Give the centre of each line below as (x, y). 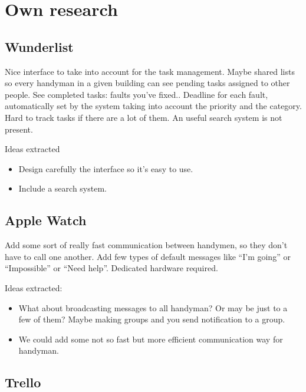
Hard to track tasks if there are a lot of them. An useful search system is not (144, 117)
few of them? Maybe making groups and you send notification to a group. (152, 319)
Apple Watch (46, 220)
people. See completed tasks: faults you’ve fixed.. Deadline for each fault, (136, 94)
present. (19, 129)
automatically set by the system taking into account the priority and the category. (153, 106)
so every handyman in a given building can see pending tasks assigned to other (147, 83)
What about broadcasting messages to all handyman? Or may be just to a (153, 307)
